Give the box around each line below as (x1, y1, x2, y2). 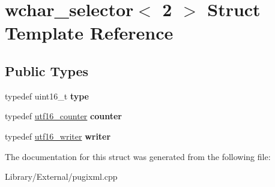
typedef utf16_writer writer (5, 129, 111, 142)
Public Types (5, 61, 89, 80)
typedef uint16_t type (5, 89, 89, 102)
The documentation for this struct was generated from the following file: (5, 150, 271, 162)
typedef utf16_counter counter (5, 110, 122, 122)
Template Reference (5, 20, 174, 45)
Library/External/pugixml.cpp (5, 170, 118, 183)
